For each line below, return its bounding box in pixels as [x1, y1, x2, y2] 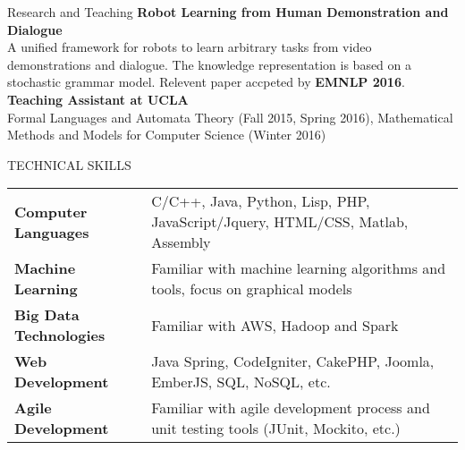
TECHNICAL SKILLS [7, 155, 131, 174]
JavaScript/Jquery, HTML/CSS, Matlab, [151, 211, 409, 233]
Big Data [14, 304, 80, 326]
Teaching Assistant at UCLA [7, 89, 189, 108]
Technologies [14, 325, 106, 346]
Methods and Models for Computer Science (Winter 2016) [7, 125, 326, 144]
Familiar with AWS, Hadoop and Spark [151, 314, 399, 335]
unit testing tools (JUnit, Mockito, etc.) [151, 418, 401, 439]
